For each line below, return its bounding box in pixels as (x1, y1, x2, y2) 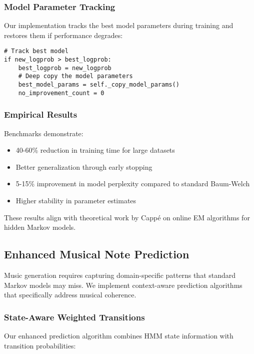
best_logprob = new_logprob (18, 64, 111, 72)
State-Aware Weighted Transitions (4, 310, 145, 323)
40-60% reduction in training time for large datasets (15, 145, 175, 155)
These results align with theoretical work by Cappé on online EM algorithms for (4, 212, 250, 222)
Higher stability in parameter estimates (15, 195, 136, 205)
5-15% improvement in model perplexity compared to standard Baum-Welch (15, 178, 250, 189)
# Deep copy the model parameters (18, 73, 133, 80)
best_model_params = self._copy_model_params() (18, 81, 179, 89)
